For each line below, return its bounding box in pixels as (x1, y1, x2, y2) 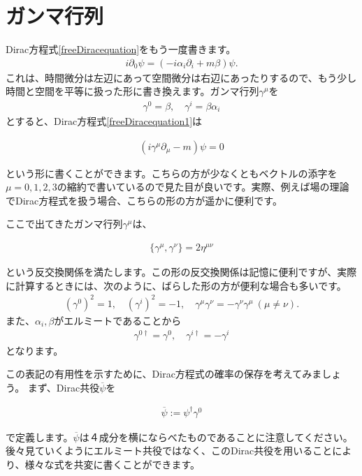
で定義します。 (6, 429, 73, 444)
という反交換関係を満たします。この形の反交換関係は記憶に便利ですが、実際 (6, 265, 357, 279)
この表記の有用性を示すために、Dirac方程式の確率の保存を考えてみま (6, 366, 322, 381)
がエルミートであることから (54, 313, 182, 327)
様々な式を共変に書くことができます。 (24, 457, 201, 471)
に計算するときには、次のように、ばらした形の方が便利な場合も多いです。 (6, 278, 347, 292)
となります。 (6, 343, 64, 357)
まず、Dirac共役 (27, 380, 100, 394)
